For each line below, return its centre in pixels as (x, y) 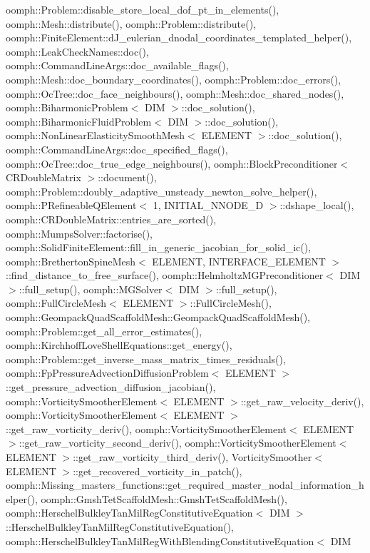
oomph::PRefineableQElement (71, 205)
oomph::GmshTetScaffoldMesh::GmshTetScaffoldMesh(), (164, 498)
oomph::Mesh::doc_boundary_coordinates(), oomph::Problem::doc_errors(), (174, 79)
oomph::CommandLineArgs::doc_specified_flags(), (117, 149)
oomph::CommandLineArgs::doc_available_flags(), (117, 65)
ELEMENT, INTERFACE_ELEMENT (239, 261)
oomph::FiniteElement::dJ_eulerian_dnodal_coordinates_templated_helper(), (179, 37)
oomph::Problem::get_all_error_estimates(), (104, 331)
